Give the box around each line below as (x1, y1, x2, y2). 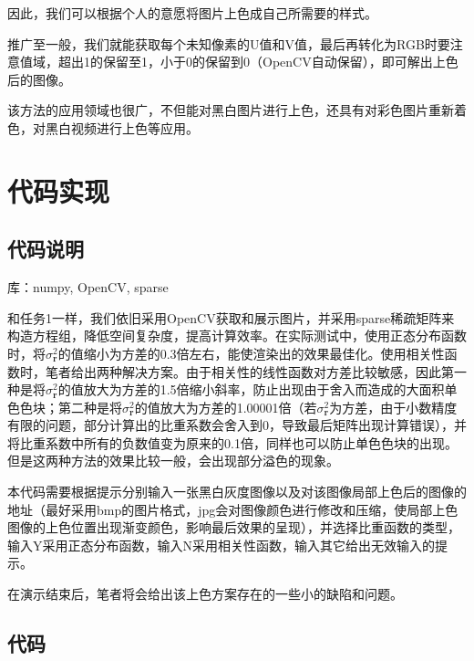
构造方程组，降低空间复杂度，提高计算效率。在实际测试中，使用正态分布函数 (7, 326, 467, 345)
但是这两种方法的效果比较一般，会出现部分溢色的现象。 (7, 451, 339, 470)
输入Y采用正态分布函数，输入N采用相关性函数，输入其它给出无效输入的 (7, 535, 435, 554)
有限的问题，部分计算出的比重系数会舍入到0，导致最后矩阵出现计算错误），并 (7, 415, 467, 435)
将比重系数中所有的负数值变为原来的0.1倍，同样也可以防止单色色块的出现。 (7, 433, 458, 452)
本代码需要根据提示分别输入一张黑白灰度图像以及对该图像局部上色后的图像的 (7, 482, 467, 501)
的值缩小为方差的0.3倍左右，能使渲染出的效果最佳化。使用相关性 (57, 343, 445, 362)
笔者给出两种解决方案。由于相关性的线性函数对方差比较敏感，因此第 (45, 362, 454, 381)
